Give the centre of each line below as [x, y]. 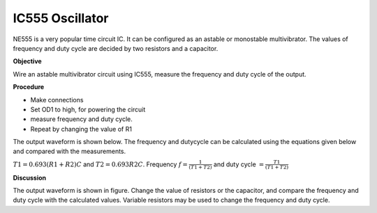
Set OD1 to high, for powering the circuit [88, 109]
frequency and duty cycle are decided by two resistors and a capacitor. [116, 48]
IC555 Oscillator [61, 18]
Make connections [57, 100]
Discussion [30, 177]
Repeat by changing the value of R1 [81, 129]
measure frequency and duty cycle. [81, 119]
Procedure [29, 87]
